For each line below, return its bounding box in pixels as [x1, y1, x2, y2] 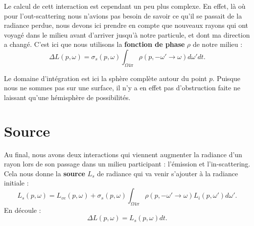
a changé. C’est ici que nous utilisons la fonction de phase [4, 39, 185, 49]
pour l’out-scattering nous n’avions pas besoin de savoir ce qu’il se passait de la [4, 10, 242, 21]
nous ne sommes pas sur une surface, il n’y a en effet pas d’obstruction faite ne [4, 82, 240, 93]
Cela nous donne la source [4, 168, 85, 178]
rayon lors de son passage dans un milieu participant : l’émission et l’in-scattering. [4, 159, 251, 169]
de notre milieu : [192, 39, 243, 49]
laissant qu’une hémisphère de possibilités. [4, 92, 131, 102]
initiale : [4, 178, 29, 188]
